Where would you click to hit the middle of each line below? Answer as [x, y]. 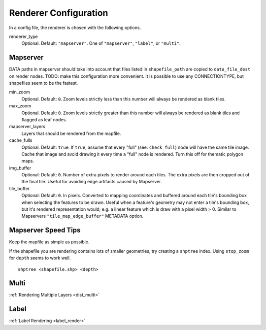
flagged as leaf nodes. [44, 119]
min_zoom [19, 92]
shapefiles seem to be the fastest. [44, 83]
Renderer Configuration [59, 13]
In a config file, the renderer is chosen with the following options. [75, 28]
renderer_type [23, 36]
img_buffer [20, 168]
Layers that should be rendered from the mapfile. [71, 133]
